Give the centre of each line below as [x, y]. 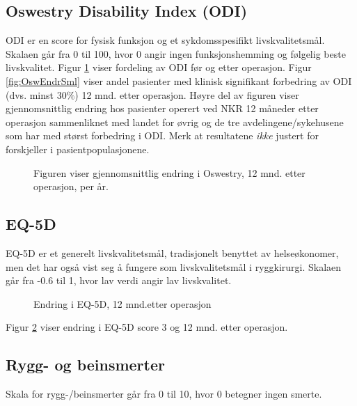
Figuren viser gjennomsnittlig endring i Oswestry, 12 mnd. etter [169, 172]
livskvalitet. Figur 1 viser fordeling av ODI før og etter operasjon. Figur [159, 67]
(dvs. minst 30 [36, 94]
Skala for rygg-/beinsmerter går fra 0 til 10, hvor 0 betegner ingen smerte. [164, 394]
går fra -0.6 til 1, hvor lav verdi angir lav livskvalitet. [119, 280]
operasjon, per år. [71, 186]
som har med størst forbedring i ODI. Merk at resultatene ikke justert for [162, 135]
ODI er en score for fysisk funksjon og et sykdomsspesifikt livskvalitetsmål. [165, 40]
